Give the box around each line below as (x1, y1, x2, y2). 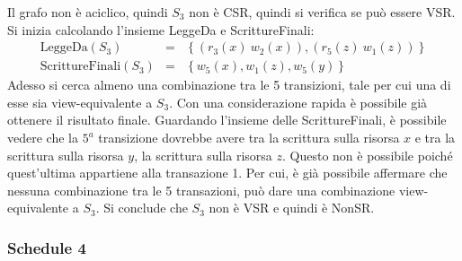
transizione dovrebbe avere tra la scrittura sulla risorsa (98, 128, 400, 147)
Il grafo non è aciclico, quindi (7, 3, 168, 21)
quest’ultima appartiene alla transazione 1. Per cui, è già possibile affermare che (7, 163, 448, 182)
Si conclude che (103, 198, 188, 217)
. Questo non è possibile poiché (282, 145, 453, 164)
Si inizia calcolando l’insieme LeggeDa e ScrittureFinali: (7, 20, 315, 39)
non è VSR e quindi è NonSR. (209, 198, 375, 217)
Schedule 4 (7, 236, 86, 258)
